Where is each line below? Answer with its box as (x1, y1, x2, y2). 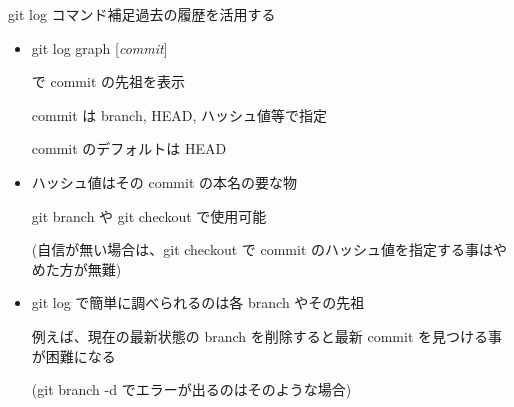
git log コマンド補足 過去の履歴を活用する (8, 4, 276, 24)
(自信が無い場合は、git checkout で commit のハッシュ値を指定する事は (31, 239, 493, 260)
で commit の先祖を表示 (31, 71, 185, 92)
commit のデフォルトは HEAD (31, 138, 227, 159)
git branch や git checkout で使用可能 (31, 205, 267, 226)
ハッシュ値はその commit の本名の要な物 (31, 171, 297, 192)
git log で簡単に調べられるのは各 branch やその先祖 (31, 292, 365, 313)
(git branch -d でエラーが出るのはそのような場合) (31, 379, 352, 400)
